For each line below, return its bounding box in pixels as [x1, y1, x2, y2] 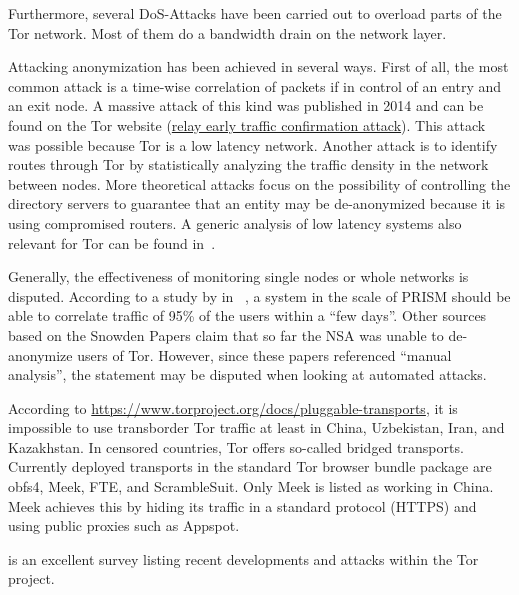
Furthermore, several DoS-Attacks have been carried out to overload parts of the [8, 3, 502, 23]
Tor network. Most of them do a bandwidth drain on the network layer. [8, 22, 447, 43]
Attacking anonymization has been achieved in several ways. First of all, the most [8, 56, 509, 77]
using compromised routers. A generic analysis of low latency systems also [8, 212, 462, 233]
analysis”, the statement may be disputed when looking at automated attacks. [8, 364, 487, 385]
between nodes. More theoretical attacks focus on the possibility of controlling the [8, 173, 511, 194]
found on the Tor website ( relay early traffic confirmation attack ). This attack [8, 114, 486, 135]
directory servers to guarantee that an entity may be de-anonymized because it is [8, 193, 506, 214]
